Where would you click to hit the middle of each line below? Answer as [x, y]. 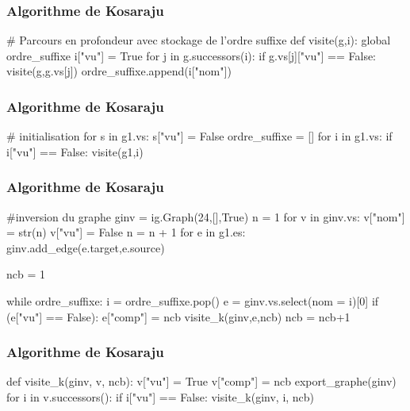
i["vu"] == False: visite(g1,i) [75, 151]
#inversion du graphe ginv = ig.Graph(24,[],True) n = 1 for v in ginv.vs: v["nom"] [206, 216]
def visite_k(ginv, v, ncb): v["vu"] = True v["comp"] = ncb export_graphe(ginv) [201, 381]
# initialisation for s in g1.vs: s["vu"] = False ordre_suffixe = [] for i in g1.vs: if [199, 136]
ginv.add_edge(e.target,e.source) [86, 247]
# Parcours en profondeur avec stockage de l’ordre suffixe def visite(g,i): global [199, 40]
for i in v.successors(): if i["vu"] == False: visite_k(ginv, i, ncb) [161, 397]
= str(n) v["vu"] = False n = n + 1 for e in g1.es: [126, 232]
